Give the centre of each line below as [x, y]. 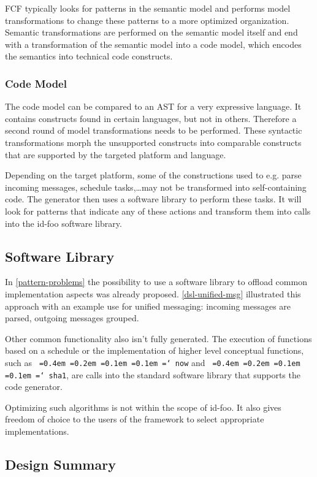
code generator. [34, 387]
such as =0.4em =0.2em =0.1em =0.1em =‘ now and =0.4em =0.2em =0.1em [153, 362]
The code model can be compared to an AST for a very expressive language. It [153, 106]
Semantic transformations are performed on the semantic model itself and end [151, 32]
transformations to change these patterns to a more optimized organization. [147, 20]
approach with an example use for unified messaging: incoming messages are [148, 306]
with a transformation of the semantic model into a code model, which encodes [153, 44]
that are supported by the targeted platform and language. [116, 154]
